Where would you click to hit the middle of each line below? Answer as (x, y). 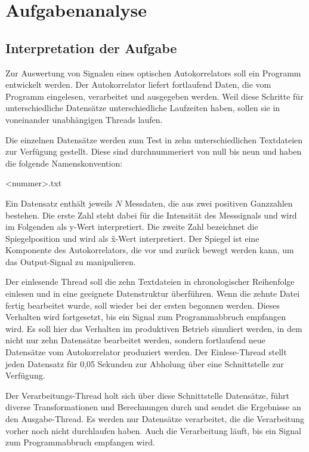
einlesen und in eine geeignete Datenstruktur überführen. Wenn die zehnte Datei (153, 293)
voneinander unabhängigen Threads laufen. (84, 119)
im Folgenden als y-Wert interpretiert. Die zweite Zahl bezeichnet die (132, 227)
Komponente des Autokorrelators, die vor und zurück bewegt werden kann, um (150, 250)
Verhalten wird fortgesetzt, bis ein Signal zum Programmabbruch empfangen (146, 317)
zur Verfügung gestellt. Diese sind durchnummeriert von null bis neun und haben (154, 151)
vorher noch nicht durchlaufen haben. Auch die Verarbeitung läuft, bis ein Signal (153, 430)
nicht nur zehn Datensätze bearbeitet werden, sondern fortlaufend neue (135, 340)
